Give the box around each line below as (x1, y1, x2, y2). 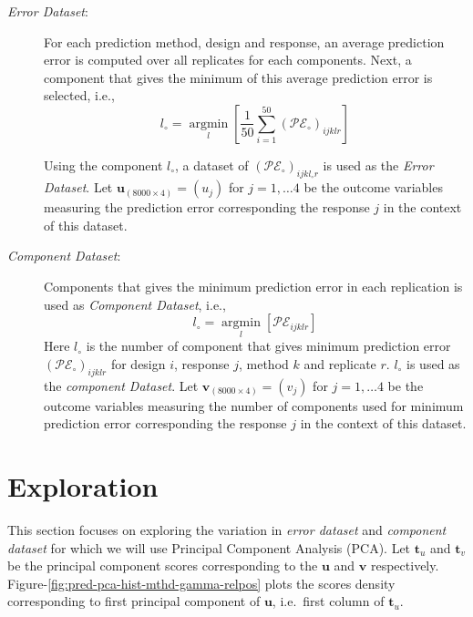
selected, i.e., (44, 86, 115, 105)
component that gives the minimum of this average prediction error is (44, 67, 433, 87)
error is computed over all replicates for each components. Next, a (44, 50, 412, 69)
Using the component (44, 155, 163, 174)
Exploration (7, 468, 159, 505)
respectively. (370, 556, 439, 575)
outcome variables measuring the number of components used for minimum (44, 396, 464, 415)
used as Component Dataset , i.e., (44, 294, 226, 314)
